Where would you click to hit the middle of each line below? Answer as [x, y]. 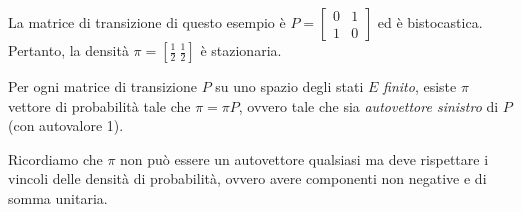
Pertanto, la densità [68, 50]
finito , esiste [420, 86]
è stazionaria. [241, 50]
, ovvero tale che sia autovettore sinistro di [368, 105]
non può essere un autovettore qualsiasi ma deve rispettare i [304, 158]
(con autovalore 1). [66, 125]
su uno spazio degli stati [289, 86]
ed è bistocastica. [430, 22]
